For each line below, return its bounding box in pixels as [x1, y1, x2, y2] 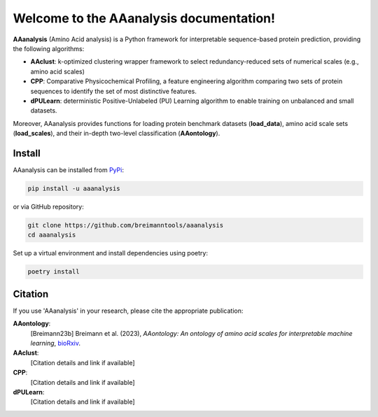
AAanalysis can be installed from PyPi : [13, 165, 124, 174]
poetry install [27, 268, 80, 276]
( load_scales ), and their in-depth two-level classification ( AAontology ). [13, 129, 220, 138]
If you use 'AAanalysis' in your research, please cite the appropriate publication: [13, 306, 244, 315]
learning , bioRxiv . [30, 339, 80, 347]
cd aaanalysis [27, 231, 76, 239]
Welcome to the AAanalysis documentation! [13, 10, 276, 26]
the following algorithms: [13, 44, 85, 52]
